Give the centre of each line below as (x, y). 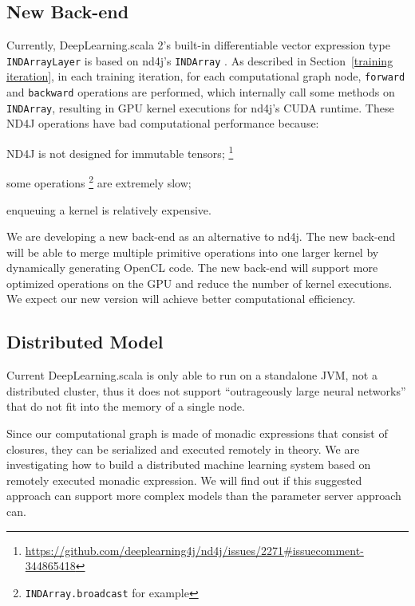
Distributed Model (85, 342)
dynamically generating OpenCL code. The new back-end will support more (192, 268)
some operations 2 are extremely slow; (99, 181)
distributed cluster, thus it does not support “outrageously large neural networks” (206, 390)
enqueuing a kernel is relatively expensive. (109, 209)
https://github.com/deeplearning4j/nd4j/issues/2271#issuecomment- (194, 550)
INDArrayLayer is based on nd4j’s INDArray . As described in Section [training (200, 60)
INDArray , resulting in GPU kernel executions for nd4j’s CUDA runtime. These (200, 107)
